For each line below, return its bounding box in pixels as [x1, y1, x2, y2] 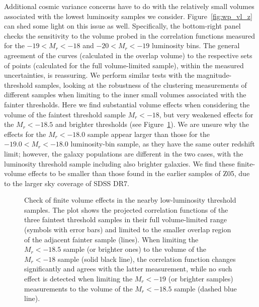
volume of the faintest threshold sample [4, 109, 126, 119]
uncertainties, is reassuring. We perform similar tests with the [4, 70, 195, 80]
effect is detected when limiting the [24, 273, 133, 284]
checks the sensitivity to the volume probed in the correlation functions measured [4, 30, 255, 41]
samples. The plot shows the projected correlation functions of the [24, 204, 228, 215]
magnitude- [197, 70, 232, 80]
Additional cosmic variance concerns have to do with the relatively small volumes [4, 1, 254, 11]
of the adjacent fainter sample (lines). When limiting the [24, 234, 199, 244]
